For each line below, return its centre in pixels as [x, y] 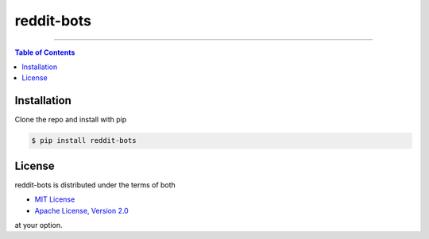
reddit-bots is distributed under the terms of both [95, 185]
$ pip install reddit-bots [84, 141]
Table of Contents [45, 52]
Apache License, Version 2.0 [81, 210]
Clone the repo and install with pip [71, 120]
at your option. [39, 225]
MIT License [55, 199]
